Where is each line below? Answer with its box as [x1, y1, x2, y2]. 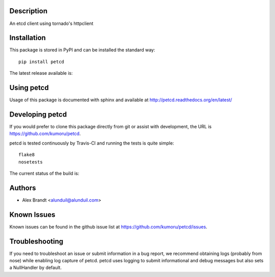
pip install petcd [18, 59, 65, 65]
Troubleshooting [9, 237, 64, 245]
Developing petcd [9, 110, 67, 119]
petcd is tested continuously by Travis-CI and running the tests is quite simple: [9, 140, 174, 146]
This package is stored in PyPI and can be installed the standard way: [9, 47, 155, 53]
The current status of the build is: [9, 170, 79, 176]
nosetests [18, 159, 43, 165]
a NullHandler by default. [9, 265, 62, 271]
